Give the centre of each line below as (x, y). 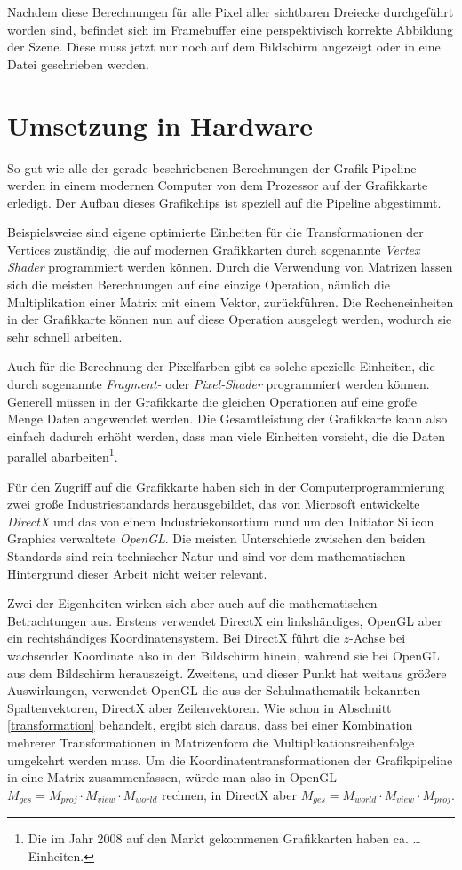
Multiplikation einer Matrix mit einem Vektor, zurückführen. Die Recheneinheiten (231, 301)
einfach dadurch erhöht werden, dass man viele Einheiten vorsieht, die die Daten (227, 435)
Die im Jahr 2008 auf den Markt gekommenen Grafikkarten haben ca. (218, 838)
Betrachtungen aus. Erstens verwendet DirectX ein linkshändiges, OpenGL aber (225, 620)
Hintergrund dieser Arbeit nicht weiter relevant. (137, 573)
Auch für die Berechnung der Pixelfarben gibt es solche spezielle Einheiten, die (221, 366)
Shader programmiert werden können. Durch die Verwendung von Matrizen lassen (230, 267)
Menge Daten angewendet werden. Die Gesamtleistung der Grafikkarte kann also (227, 419)
